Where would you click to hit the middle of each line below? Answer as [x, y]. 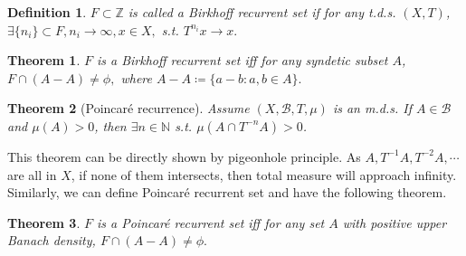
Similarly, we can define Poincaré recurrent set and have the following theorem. [227, 192]
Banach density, [52, 240]
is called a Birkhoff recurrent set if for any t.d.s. [262, 12]
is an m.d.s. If [372, 108]
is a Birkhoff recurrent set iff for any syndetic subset [243, 60]
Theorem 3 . [44, 222]
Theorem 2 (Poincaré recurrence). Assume [128, 108]
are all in [32, 174]
